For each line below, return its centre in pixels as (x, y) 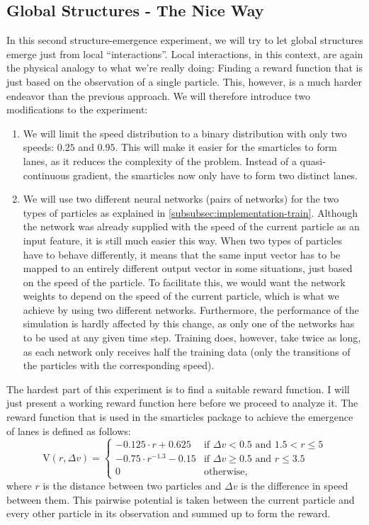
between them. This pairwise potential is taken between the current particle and (181, 499)
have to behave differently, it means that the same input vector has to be (182, 254)
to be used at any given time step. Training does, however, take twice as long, (192, 338)
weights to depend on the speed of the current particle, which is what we (181, 296)
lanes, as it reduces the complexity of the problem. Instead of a (160, 160)
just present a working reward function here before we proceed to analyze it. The (182, 403)
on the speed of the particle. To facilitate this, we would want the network (184, 282)
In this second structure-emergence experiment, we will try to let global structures (185, 40)
